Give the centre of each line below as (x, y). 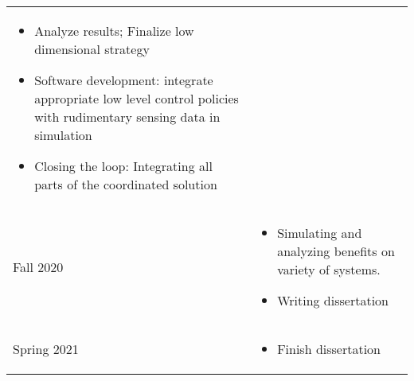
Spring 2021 (46, 349)
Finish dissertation (329, 349)
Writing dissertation (333, 300)
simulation (63, 135)
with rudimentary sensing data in (127, 117)
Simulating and (320, 233)
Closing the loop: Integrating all (123, 166)
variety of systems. (329, 269)
